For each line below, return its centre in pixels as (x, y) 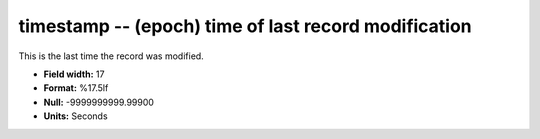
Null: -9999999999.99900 (99, 102)
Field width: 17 (74, 74)
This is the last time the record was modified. (111, 56)
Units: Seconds (76, 116)
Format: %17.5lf (76, 88)
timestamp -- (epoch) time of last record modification (245, 26)
